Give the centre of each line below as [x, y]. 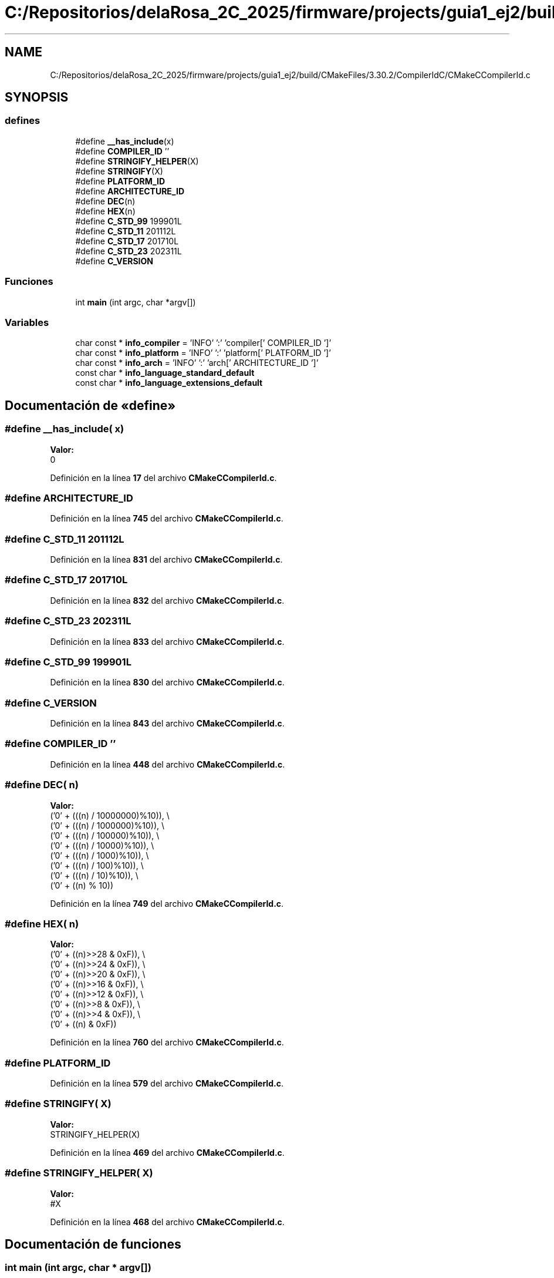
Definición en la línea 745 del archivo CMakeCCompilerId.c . [167, 519]
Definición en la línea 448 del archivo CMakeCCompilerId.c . [168, 764]
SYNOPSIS [37, 97]
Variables [27, 322]
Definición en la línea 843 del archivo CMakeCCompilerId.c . [167, 724]
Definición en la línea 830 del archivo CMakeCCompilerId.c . [167, 682]
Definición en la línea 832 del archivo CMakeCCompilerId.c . [167, 600]
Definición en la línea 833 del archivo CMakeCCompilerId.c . [167, 641]
